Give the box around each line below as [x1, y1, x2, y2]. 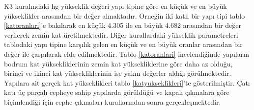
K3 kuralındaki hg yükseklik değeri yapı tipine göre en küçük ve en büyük [4, 1, 227, 11]
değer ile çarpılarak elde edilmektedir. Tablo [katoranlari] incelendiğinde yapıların [4, 48, 249, 59]
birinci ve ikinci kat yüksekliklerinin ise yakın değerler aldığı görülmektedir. [4, 68, 231, 78]
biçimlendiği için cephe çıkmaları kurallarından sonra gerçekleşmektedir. [4, 96, 221, 107]
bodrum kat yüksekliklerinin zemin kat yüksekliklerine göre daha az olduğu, [4, 58, 233, 68]
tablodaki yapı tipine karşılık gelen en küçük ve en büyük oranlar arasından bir [4, 39, 243, 49]
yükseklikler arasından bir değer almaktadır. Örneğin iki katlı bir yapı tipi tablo [4, 10, 245, 21]
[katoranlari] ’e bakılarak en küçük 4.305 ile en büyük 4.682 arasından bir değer [4, 20, 242, 30]
